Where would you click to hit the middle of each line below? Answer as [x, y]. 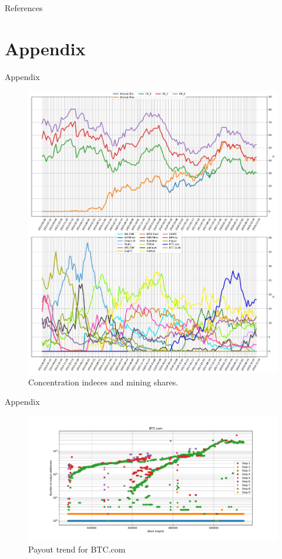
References [24, 8]
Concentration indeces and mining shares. [103, 382]
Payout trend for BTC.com [77, 549]
